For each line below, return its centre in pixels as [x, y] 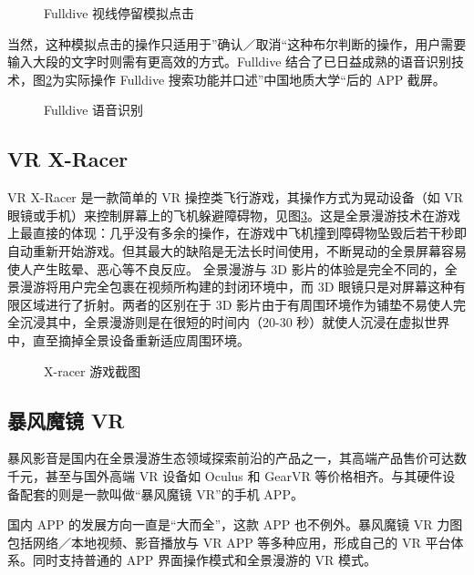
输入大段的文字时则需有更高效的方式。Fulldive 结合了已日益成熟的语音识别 [230, 62]
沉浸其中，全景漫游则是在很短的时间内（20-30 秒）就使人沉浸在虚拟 [222, 322]
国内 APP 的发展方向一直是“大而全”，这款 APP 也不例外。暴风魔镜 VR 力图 [235, 524]
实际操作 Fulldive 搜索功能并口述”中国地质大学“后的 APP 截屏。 [255, 79]
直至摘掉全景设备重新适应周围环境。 [141, 339]
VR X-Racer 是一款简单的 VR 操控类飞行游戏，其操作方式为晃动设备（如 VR [236, 197]
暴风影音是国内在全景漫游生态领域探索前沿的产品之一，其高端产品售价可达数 [237, 458]
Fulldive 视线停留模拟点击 [119, 13]
